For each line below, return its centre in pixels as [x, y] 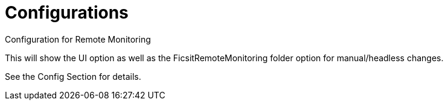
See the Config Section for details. [73, 76]
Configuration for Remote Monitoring [78, 39]
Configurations [67, 13]
